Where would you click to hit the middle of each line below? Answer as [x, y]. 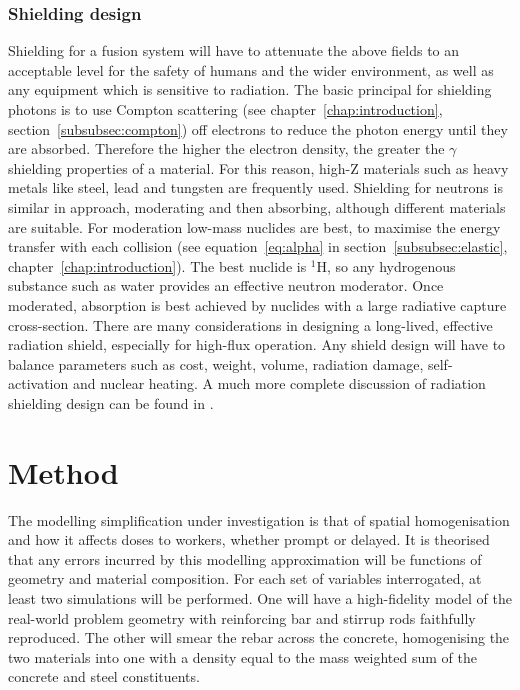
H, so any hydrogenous [386, 265]
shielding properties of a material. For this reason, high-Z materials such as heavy [258, 167]
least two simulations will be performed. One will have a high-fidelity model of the [260, 598]
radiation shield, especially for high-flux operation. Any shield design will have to [257, 344]
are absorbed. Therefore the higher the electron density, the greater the [226, 148]
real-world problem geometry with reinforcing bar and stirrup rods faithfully [242, 617]
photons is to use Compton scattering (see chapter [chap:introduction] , [225, 109]
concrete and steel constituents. [104, 676]
